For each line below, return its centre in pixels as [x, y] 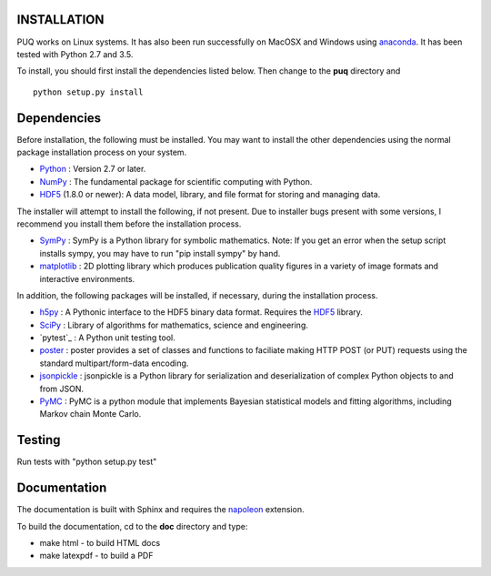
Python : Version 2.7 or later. [93, 169]
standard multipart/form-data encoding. [114, 363]
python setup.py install [88, 92]
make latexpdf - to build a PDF [96, 556]
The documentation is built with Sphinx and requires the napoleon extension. [160, 510]
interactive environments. [87, 278]
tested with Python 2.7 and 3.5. [75, 54]
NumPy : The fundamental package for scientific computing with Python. [176, 181]
